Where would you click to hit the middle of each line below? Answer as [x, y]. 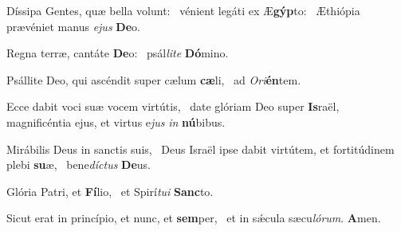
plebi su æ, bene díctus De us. [79, 164]
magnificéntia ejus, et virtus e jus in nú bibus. [116, 121]
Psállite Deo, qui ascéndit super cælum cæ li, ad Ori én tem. [154, 79]
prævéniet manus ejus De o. [73, 26]
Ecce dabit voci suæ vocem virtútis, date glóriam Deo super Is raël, [173, 106]
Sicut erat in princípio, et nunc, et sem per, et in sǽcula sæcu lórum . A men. [194, 218]
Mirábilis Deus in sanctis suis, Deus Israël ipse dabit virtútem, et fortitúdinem [200, 149]
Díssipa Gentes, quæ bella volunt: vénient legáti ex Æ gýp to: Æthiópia [183, 10]
